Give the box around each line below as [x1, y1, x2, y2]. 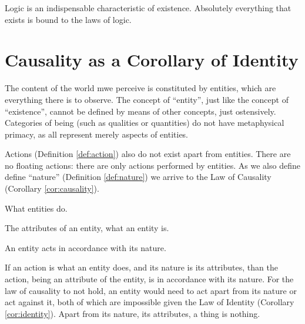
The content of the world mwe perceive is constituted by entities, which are [5, 82, 276, 94]
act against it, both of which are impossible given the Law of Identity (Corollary [5, 296, 294, 308]
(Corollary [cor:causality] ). [5, 182, 99, 195]
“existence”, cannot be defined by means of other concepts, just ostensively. [5, 105, 276, 117]
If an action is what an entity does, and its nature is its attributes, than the [5, 261, 278, 273]
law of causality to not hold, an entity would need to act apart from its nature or [5, 284, 297, 296]
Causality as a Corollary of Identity [5, 48, 299, 72]
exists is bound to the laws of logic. [5, 13, 132, 25]
